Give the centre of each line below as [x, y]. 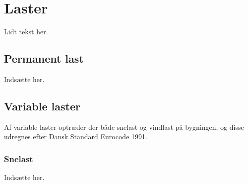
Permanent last [44, 58]
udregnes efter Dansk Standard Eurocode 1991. [76, 137]
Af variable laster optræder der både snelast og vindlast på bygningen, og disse [124, 127]
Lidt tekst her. [26, 32]
